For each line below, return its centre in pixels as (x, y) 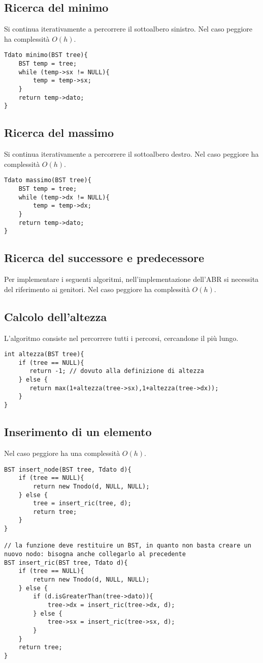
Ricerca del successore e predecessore (104, 258)
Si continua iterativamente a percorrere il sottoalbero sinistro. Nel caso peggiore (128, 29)
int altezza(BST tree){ (44, 354)
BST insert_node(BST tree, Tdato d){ (68, 469)
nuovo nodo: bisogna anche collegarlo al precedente (95, 554)
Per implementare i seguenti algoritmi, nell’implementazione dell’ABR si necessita (131, 279)
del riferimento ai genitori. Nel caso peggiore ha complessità (97, 289)
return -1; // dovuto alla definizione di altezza (117, 371)
